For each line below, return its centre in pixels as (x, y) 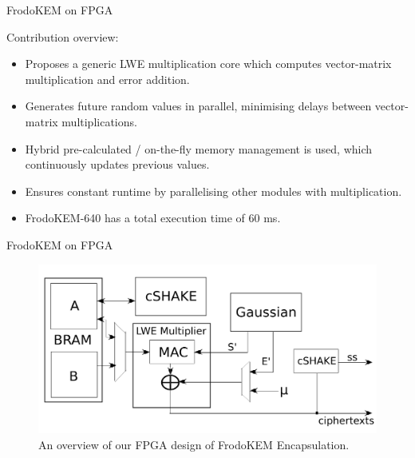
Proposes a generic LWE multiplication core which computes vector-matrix (208, 64)
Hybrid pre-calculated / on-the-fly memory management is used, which (199, 148)
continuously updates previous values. (117, 164)
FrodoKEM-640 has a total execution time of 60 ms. (153, 218)
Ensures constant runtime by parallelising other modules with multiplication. (213, 191)
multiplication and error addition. (107, 79)
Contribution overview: (63, 36)
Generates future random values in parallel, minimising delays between (198, 106)
